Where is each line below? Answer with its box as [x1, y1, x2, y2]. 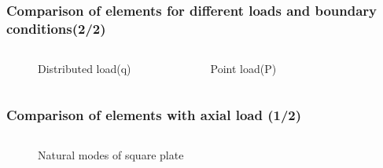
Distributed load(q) [38, 60, 131, 77]
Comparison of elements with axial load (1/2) [6, 104, 302, 124]
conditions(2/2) [6, 18, 106, 38]
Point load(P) [210, 60, 277, 77]
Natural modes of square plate [38, 146, 184, 163]
